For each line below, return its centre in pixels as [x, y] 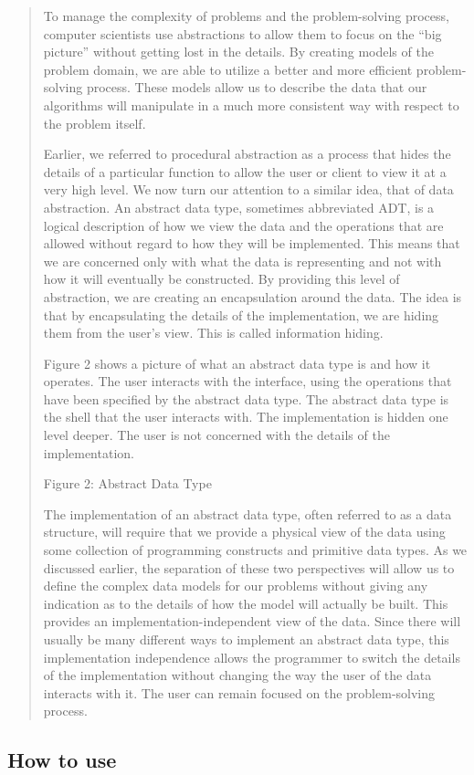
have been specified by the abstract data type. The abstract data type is [246, 398]
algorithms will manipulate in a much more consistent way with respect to [251, 105]
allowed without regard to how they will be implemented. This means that [252, 243]
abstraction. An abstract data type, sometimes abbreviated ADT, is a [239, 207]
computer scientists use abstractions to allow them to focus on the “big [242, 33]
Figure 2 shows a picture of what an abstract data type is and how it [237, 363]
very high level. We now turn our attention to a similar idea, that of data [248, 189]
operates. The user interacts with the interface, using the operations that [248, 381]
